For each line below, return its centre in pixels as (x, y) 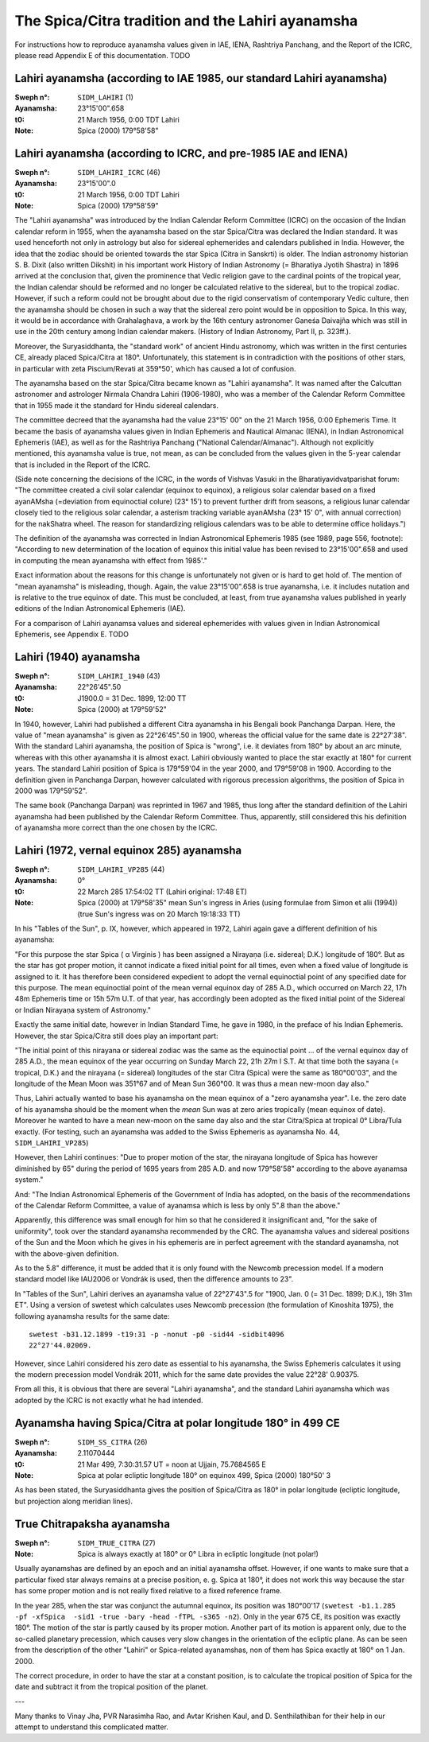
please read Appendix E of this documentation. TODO (102, 55)
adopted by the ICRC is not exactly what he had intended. (109, 1400)
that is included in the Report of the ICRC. (83, 465)
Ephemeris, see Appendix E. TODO (71, 634)
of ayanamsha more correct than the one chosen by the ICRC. (116, 828)
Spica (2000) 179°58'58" (118, 130)
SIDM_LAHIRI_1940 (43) (119, 676)
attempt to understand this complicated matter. (91, 1727)
